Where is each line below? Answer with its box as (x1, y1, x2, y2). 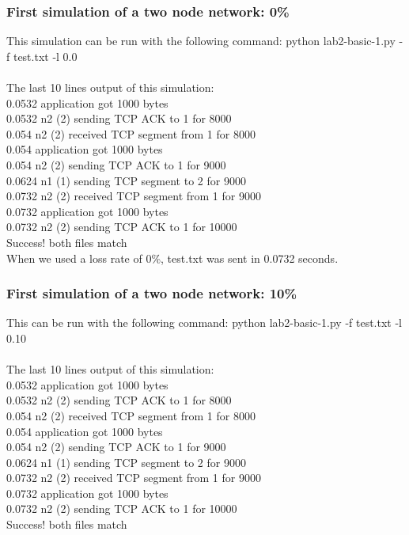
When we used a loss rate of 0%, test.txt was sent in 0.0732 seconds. (6, 249, 339, 266)
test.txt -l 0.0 (13, 47, 78, 64)
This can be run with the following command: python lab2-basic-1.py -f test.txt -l (6, 314, 403, 331)
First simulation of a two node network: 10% (6, 283, 297, 303)
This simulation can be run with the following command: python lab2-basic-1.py (6, 32, 396, 49)
